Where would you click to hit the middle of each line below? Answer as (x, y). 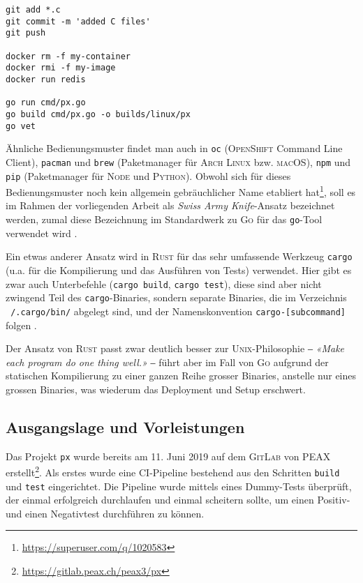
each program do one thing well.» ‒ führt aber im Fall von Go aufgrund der (167, 362)
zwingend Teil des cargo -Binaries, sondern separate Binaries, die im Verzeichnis (176, 297)
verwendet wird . (42, 233)
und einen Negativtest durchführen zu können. (105, 513)
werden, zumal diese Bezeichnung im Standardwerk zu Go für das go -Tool (164, 219)
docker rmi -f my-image (61, 68)
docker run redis (46, 79)
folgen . (21, 325)
